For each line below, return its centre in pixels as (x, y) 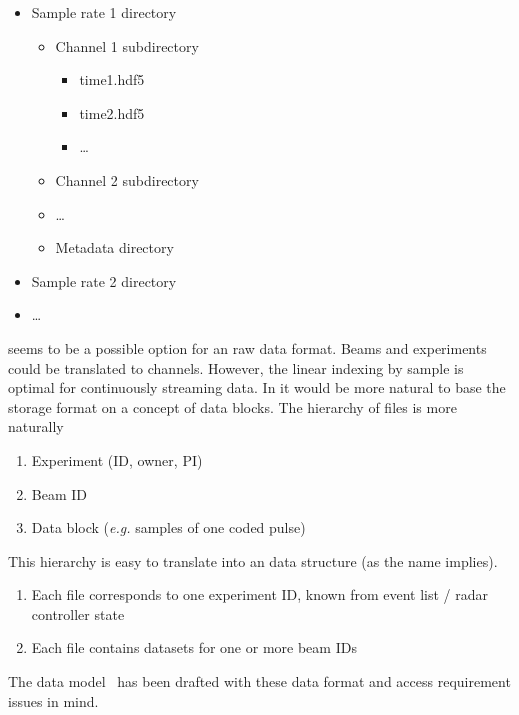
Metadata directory (114, 247)
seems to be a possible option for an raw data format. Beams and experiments (247, 347)
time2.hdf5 (112, 112)
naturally (36, 426)
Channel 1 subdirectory (127, 45)
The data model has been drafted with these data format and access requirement (259, 681)
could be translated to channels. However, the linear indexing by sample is (236, 367)
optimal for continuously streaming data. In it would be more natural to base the (257, 387)
